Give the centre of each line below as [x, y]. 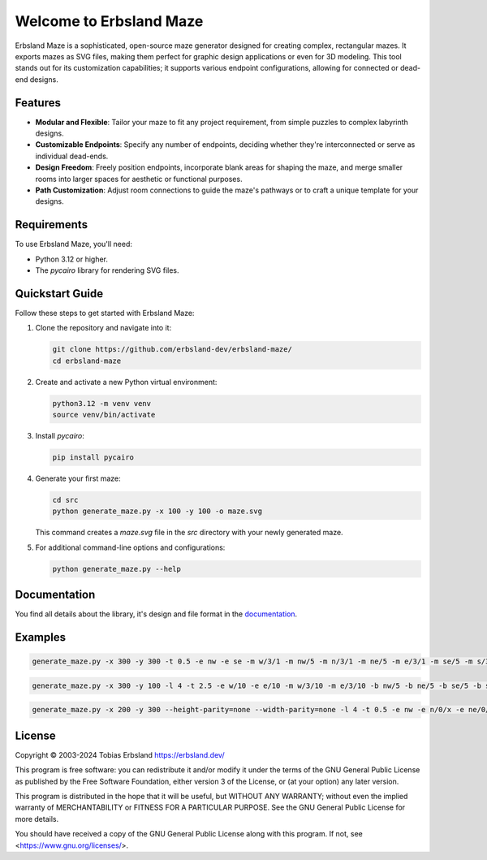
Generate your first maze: [78, 478]
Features [38, 103]
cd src [65, 500]
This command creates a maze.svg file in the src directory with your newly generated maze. [190, 533]
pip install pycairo [93, 458]
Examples [41, 637]
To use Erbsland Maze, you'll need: [74, 244]
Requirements [52, 225]
